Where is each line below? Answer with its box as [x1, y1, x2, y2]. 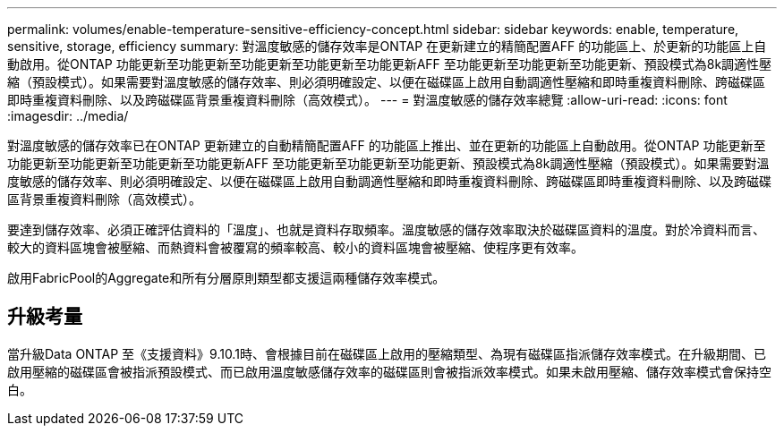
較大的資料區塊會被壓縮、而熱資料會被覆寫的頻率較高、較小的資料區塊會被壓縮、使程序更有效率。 [7, 240, 584, 255]
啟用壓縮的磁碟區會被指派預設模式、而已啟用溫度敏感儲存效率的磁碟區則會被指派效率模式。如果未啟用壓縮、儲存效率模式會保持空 [7, 363, 771, 379]
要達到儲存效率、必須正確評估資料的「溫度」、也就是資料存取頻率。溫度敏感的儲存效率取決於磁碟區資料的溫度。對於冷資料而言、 [7, 222, 765, 237]
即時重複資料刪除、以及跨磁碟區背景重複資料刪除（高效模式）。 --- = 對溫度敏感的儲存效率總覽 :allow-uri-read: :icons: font [7, 92, 728, 107]
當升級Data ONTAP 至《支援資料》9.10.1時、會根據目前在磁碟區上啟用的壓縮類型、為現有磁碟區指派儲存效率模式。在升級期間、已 [7, 345, 766, 361]
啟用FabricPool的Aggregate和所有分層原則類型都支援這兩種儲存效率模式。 [7, 270, 446, 285]
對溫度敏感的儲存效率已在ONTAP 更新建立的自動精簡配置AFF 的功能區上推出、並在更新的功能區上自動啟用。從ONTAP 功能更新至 [7, 138, 766, 153]
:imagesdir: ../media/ [7, 108, 129, 123]
